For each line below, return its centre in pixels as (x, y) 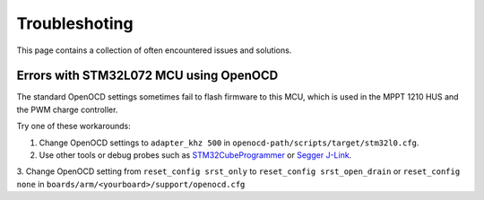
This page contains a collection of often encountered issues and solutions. (154, 50)
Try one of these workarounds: (73, 126)
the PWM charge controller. (67, 109)
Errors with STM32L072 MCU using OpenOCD (147, 76)
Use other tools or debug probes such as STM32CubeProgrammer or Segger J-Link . (195, 155)
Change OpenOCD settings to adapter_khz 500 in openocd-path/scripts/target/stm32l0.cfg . (229, 143)
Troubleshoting (75, 23)
